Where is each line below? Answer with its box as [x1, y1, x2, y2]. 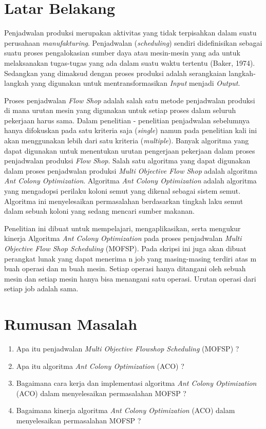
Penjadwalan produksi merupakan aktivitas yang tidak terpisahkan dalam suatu [4, 27, 257, 38]
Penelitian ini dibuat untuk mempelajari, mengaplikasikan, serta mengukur [4, 222, 241, 233]
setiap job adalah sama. [4, 283, 79, 294]
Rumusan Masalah [4, 313, 138, 334]
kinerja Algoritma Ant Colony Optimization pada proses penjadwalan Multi [4, 233, 242, 244]
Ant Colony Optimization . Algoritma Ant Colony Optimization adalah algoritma [4, 175, 257, 186]
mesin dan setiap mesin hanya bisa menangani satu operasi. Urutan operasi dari [4, 273, 256, 284]
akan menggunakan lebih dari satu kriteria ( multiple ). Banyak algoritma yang [4, 135, 249, 146]
